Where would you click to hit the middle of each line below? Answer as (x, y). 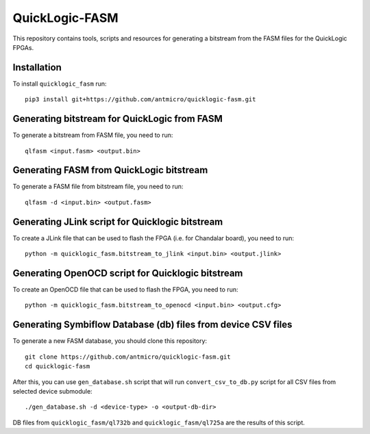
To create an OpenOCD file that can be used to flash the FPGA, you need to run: (125, 290)
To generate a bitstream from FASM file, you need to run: (93, 135)
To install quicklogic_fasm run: (60, 84)
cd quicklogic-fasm (58, 367)
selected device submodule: (52, 391)
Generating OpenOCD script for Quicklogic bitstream (128, 273)
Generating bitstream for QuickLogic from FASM (118, 119)
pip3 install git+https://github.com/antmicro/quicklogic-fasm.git (140, 100)
